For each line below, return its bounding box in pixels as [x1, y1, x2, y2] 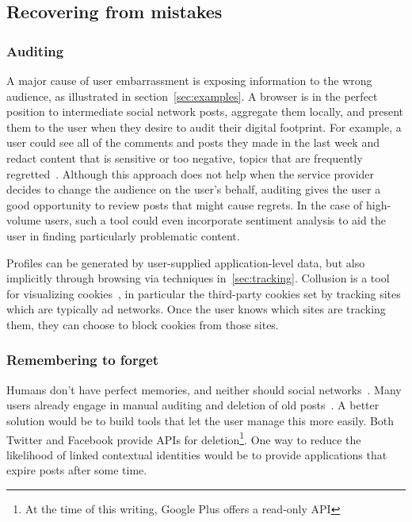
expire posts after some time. [6, 462, 147, 478]
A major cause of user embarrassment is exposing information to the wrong [6, 72, 372, 88]
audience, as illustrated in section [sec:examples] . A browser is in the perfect [6, 87, 378, 104]
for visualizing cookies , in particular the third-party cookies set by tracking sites [6, 285, 401, 301]
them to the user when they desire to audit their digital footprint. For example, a [6, 118, 402, 135]
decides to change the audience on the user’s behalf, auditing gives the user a [6, 181, 381, 198]
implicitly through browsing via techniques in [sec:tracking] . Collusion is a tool [6, 270, 390, 286]
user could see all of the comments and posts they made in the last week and [6, 134, 380, 151]
